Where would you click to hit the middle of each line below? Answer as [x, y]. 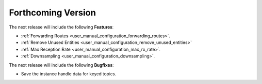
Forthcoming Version [53, 13]
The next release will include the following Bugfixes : [61, 65]
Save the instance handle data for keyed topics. [69, 74]
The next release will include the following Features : [61, 27]
